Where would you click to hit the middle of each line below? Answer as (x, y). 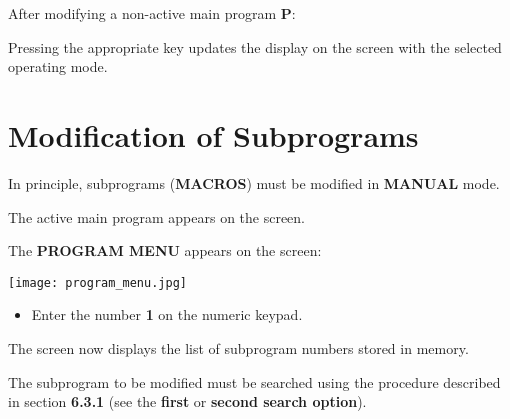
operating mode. (58, 66)
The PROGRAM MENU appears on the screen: (165, 250)
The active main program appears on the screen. (157, 216)
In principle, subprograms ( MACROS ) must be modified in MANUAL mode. (254, 182)
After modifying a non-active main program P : (152, 13)
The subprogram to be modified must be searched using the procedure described (254, 381)
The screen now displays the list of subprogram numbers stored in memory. (238, 347)
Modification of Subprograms (213, 134)
